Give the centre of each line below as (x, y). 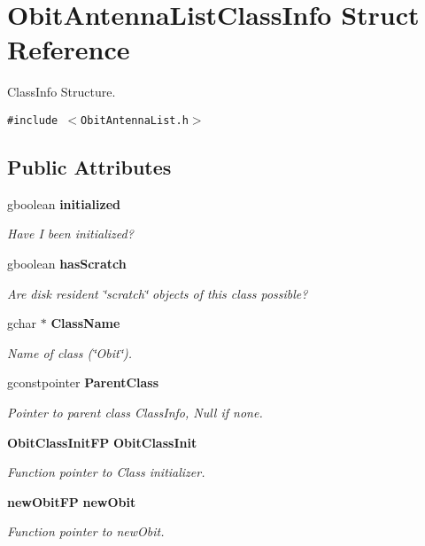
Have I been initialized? (70, 234)
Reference (69, 49)
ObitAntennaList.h (135, 120)
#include (33, 120)
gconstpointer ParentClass (83, 382)
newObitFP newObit (72, 501)
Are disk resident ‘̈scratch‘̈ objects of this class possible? (158, 293)
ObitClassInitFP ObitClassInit (102, 442)
